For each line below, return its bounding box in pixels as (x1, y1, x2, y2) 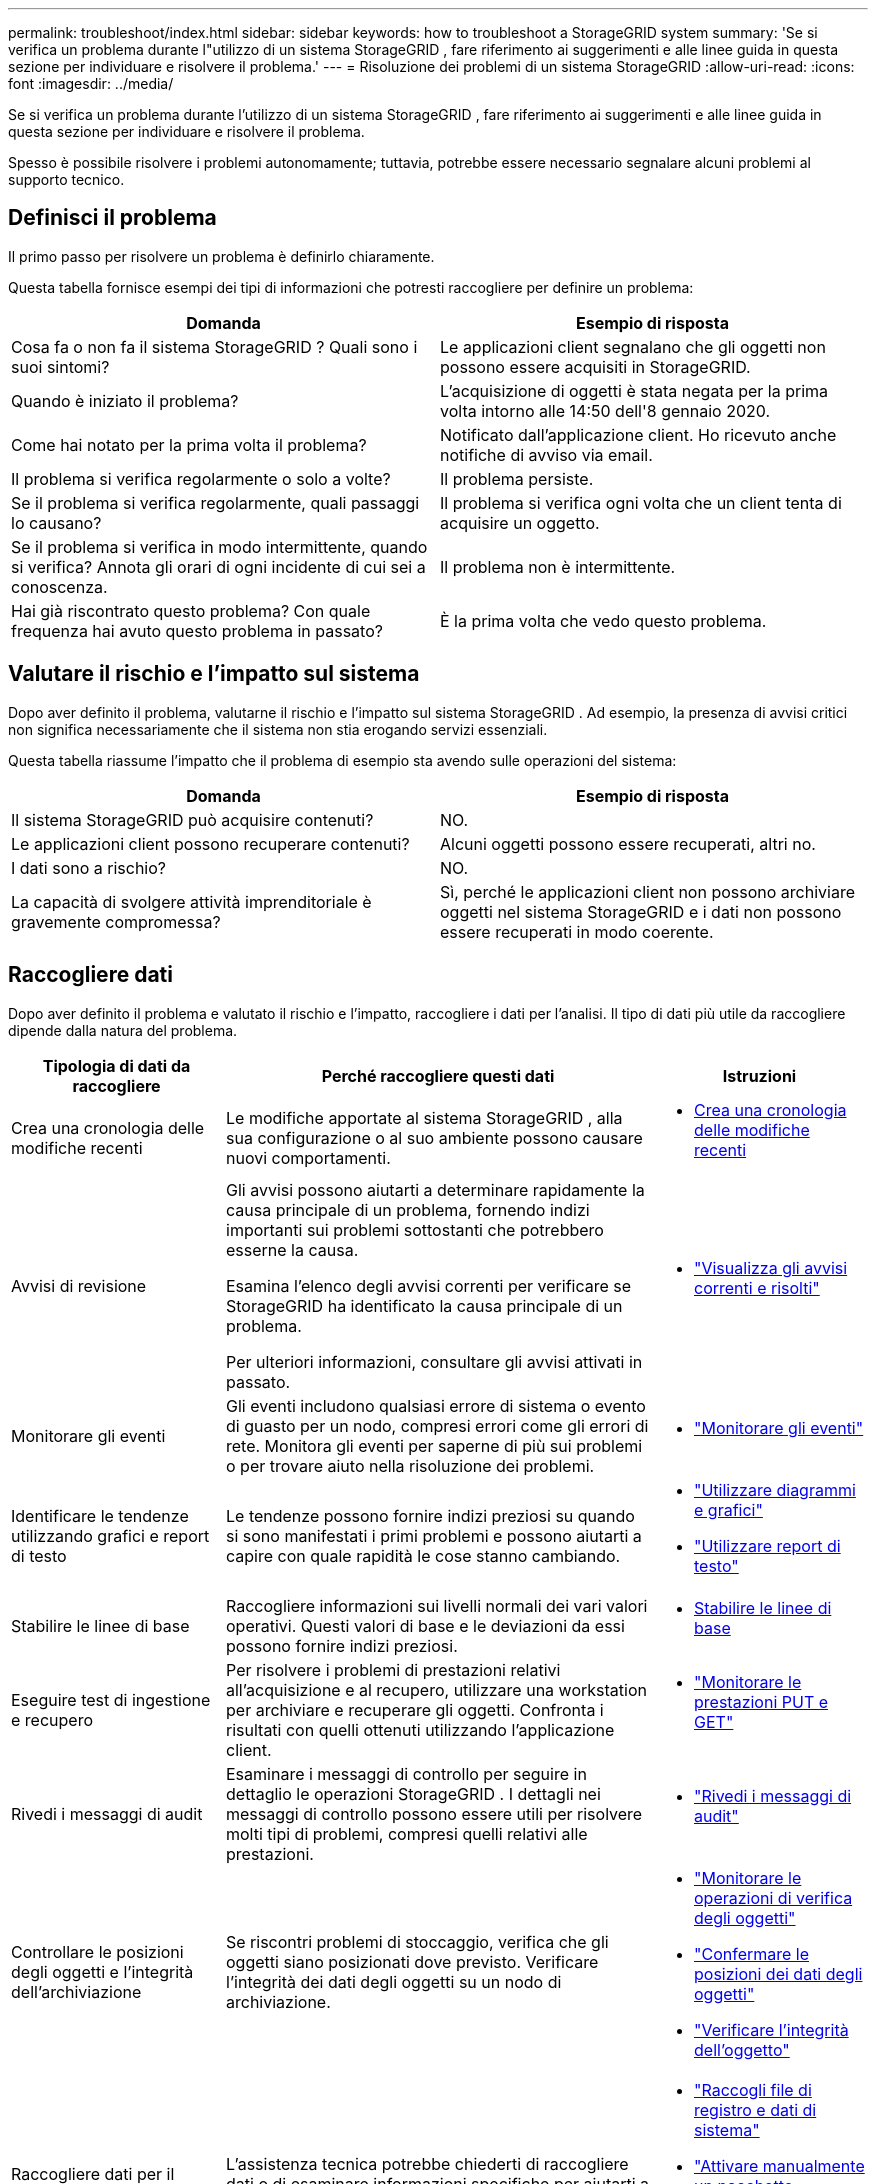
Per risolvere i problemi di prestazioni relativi (226, 1659, 561, 1680)
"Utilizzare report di (694, 1535, 841, 1556)
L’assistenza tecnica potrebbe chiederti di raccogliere (226, 2153, 629, 2174)
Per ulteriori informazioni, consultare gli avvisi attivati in (226, 1351, 643, 1372)
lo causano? (11, 512, 102, 533)
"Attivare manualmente (694, 2155, 865, 2176)
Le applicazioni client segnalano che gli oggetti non (440, 336, 826, 357)
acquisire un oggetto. (440, 512, 600, 533)
